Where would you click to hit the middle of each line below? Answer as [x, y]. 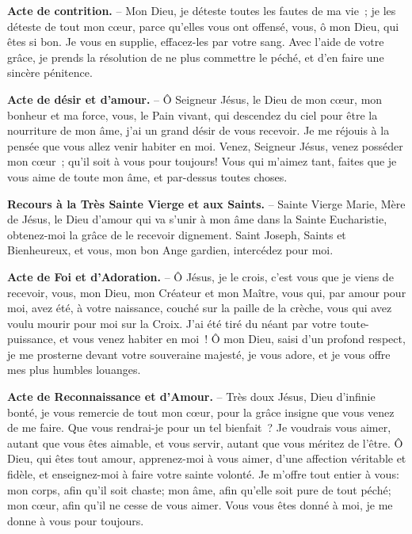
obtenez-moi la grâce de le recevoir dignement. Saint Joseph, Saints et [177, 234]
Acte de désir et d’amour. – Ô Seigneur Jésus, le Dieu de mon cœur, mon [195, 99]
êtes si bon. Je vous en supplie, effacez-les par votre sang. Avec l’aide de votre [196, 42]
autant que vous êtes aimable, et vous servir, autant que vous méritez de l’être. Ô [205, 442]
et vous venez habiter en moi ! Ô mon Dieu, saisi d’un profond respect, [233, 339]
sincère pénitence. [50, 72]
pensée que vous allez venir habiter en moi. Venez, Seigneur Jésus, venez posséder [205, 145]
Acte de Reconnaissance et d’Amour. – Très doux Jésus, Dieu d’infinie [191, 397]
